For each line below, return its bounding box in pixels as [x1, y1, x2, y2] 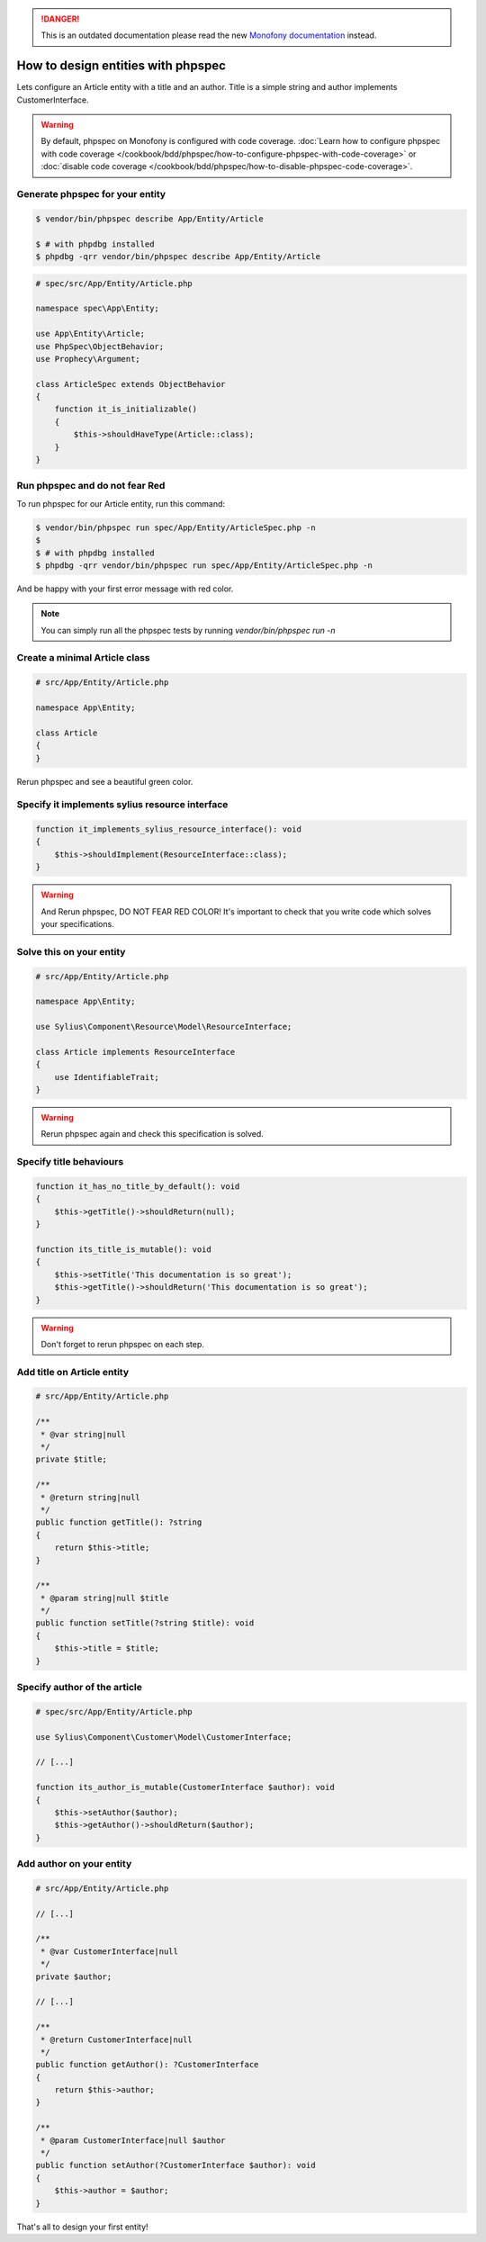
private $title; [35, 1454, 108, 1464]
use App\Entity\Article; [35, 329, 146, 339]
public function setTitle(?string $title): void [35, 1618, 255, 1628]
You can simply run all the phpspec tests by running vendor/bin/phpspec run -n [40, 625, 337, 635]
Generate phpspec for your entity [16, 188, 166, 201]
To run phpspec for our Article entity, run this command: [16, 498, 225, 509]
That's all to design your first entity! [16, 2221, 148, 2232]
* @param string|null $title [40, 1593, 169, 1603]
